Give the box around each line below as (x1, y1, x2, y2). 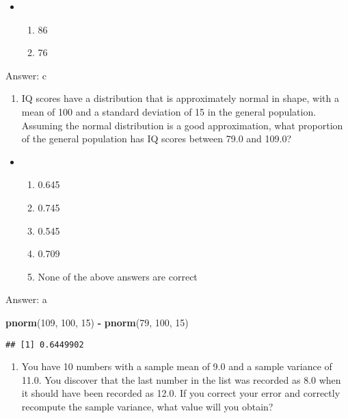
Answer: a (5, 292, 47, 306)
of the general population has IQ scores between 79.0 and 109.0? (21, 131, 292, 146)
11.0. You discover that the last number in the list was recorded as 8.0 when (21, 372, 341, 387)
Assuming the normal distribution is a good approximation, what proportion (21, 118, 343, 132)
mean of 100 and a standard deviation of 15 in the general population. (21, 104, 317, 118)
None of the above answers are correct (38, 269, 198, 283)
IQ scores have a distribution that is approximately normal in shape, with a (21, 91, 339, 105)
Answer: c (5, 68, 46, 82)
